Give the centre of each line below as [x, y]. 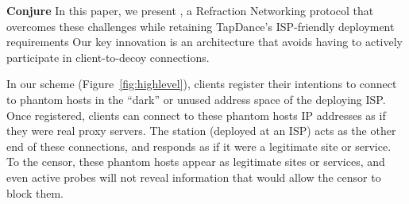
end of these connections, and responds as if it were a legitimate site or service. [199, 146]
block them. [35, 192]
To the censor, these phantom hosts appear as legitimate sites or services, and [196, 162]
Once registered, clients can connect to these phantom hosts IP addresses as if [196, 115]
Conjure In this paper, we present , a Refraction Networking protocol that [190, 10]
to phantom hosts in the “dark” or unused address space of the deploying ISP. [196, 99]
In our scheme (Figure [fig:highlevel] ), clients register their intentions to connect [202, 84]
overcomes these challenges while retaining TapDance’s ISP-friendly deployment [201, 26]
